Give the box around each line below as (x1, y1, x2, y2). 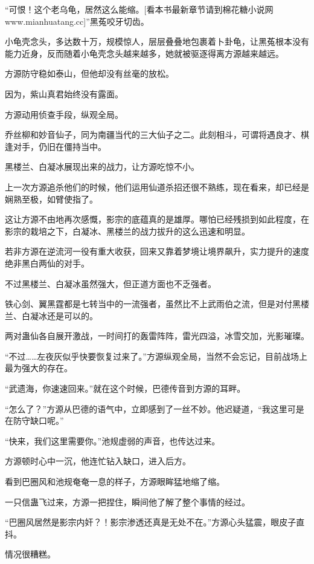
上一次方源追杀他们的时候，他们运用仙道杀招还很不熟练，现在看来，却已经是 (5, 180, 309, 193)
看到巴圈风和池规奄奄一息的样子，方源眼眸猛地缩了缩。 (5, 475, 225, 488)
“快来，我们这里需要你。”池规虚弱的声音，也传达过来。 (5, 434, 220, 447)
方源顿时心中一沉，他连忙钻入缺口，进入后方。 (5, 455, 191, 467)
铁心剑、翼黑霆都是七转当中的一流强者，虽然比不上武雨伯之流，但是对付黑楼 (5, 297, 309, 310)
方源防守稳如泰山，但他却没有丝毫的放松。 (5, 67, 174, 80)
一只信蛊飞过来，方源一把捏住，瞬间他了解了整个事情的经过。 (5, 495, 250, 508)
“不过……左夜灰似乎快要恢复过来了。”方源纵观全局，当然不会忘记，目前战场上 (5, 349, 307, 362)
